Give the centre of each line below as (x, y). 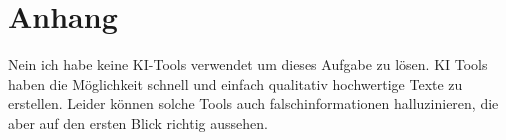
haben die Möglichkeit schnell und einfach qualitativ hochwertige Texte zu (235, 83)
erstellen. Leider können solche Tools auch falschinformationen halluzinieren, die (253, 103)
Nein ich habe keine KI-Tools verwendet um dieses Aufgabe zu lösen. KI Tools (248, 64)
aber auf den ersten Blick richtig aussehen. (138, 122)
